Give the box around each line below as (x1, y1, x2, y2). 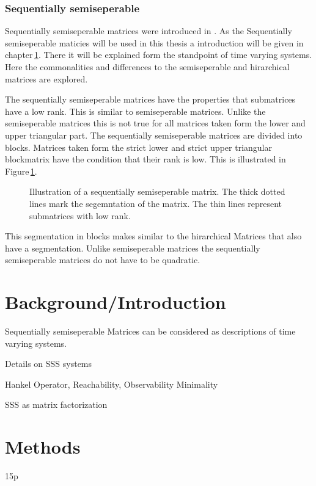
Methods (5, 434, 81, 459)
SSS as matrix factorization (5, 398, 108, 411)
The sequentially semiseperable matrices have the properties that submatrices (5, 93, 296, 106)
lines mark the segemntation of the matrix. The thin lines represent (29, 197, 282, 209)
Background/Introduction (5, 289, 226, 314)
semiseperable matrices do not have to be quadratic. (5, 253, 200, 266)
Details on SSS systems (5, 357, 92, 370)
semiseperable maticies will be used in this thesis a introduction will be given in (5, 36, 304, 49)
